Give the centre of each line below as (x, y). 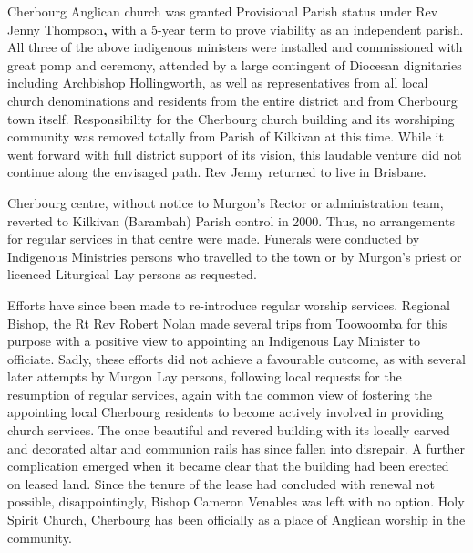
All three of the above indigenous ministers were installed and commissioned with (235, 47)
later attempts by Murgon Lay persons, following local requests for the (205, 376)
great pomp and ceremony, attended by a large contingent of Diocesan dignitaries (235, 64)
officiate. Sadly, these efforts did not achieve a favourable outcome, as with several (236, 358)
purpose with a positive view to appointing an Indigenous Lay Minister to (214, 341)
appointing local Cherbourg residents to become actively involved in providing (226, 412)
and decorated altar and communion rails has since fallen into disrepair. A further (236, 448)
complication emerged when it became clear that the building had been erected (228, 466)
